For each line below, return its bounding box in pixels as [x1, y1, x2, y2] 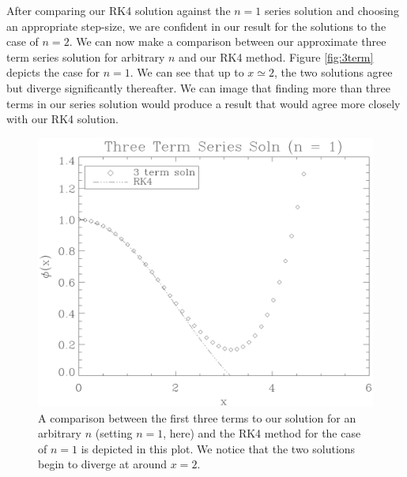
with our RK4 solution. [6, 111, 119, 127]
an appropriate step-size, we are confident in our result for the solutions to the [6, 17, 386, 34]
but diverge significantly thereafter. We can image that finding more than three [6, 79, 391, 96]
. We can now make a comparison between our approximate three [69, 33, 386, 50]
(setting [95, 425, 133, 441]
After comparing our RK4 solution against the [6, 2, 231, 18]
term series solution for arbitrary [6, 48, 165, 65]
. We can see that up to [130, 64, 244, 81]
